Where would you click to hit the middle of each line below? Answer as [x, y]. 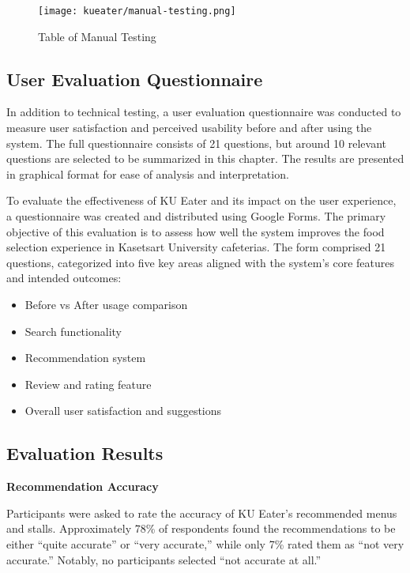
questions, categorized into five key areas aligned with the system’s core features [201, 262]
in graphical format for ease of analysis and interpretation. [148, 173]
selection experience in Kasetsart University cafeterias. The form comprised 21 [196, 247]
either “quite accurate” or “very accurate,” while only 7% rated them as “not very [205, 543]
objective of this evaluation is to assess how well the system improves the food [196, 231]
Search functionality [73, 331]
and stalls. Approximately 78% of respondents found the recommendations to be [201, 528]
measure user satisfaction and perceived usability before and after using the [189, 128]
